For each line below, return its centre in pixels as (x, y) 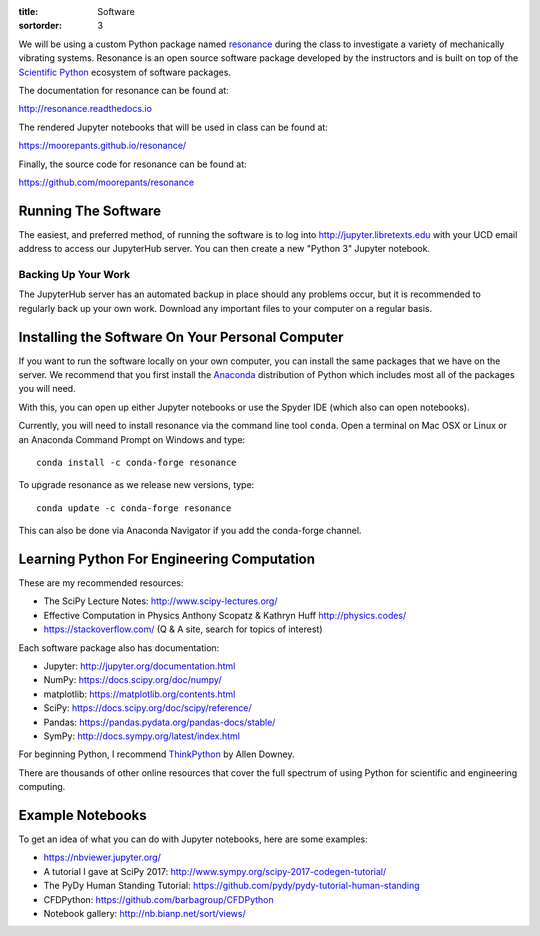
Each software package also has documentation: (119, 647)
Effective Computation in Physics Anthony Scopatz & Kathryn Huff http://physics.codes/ (225, 615)
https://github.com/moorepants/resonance (106, 182)
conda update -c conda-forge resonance (134, 508)
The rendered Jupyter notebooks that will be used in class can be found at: (173, 127)
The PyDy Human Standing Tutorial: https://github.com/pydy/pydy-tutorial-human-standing (231, 886)
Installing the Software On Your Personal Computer (181, 336)
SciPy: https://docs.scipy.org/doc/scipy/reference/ (147, 708)
